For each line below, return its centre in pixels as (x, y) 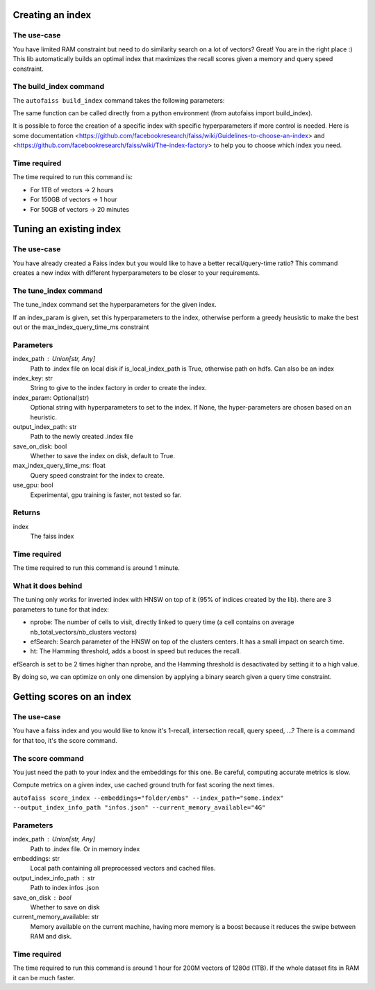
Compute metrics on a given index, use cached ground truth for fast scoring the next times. (143, 785)
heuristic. (43, 417)
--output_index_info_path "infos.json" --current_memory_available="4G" (139, 808)
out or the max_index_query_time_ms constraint (81, 327)
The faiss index (52, 536)
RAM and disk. (51, 937)
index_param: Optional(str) (51, 397)
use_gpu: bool (33, 485)
